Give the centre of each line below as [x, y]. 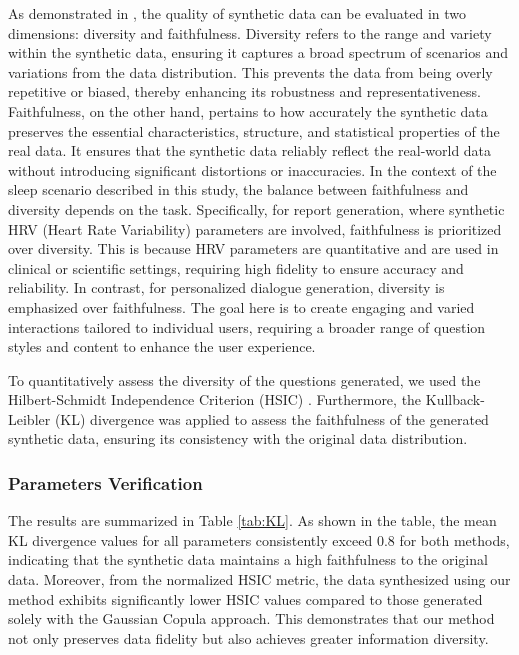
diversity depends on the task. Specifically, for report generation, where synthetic [256, 208]
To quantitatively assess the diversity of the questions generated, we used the [244, 379]
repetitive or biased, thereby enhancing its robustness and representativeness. [244, 91]
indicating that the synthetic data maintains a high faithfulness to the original [248, 559]
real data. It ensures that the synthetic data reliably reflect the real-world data [250, 150]
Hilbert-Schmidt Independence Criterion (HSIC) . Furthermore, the [215, 399]
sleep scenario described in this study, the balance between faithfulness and [238, 189]
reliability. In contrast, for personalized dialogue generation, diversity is [226, 287]
